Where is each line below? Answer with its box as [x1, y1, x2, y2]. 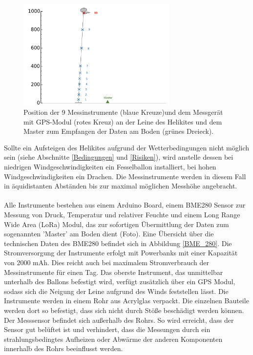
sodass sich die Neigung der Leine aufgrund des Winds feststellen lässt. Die [4, 286, 229, 296]
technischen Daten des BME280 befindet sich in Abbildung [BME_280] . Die [4, 238, 232, 248]
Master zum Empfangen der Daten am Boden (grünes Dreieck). [23, 126, 214, 136]
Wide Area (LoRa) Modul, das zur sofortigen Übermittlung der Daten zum [4, 219, 229, 229]
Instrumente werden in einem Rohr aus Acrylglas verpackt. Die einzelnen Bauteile [4, 295, 249, 306]
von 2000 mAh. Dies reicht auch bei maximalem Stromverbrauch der [4, 257, 210, 268]
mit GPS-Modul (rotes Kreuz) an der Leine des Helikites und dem [23, 116, 222, 126]
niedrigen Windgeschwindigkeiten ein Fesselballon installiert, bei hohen [4, 162, 216, 172]
